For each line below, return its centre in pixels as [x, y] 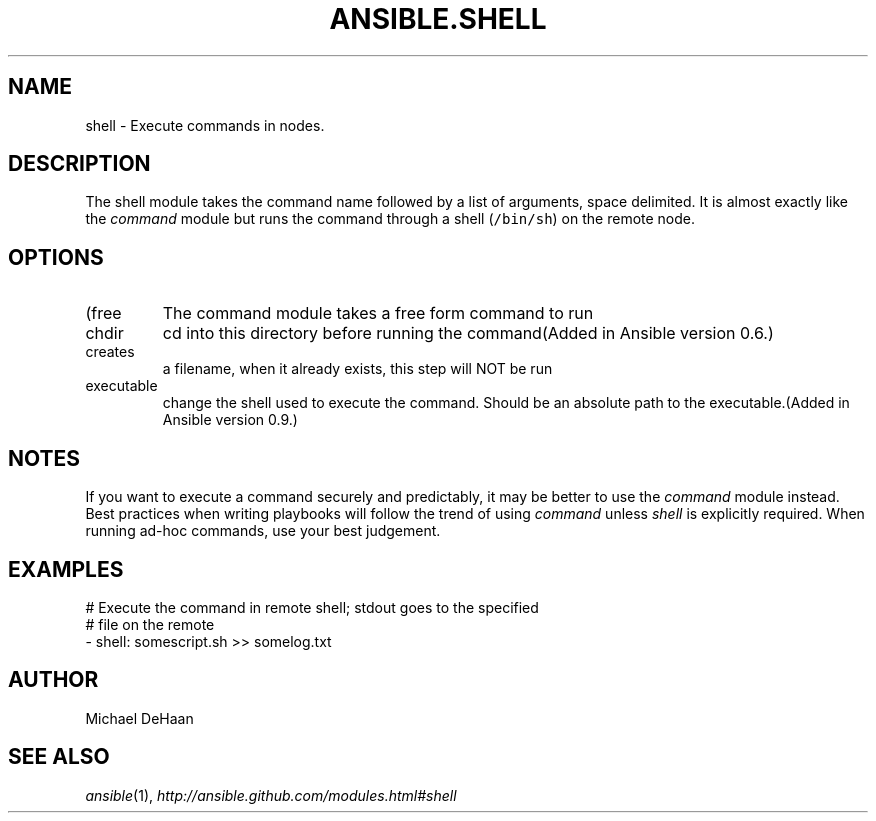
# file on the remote [150, 624]
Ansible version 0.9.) [230, 420]
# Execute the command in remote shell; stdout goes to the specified [312, 607]
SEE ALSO [59, 757]
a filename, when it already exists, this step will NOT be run [357, 369]
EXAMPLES [66, 569]
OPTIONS [56, 257]
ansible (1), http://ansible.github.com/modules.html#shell [271, 795]
